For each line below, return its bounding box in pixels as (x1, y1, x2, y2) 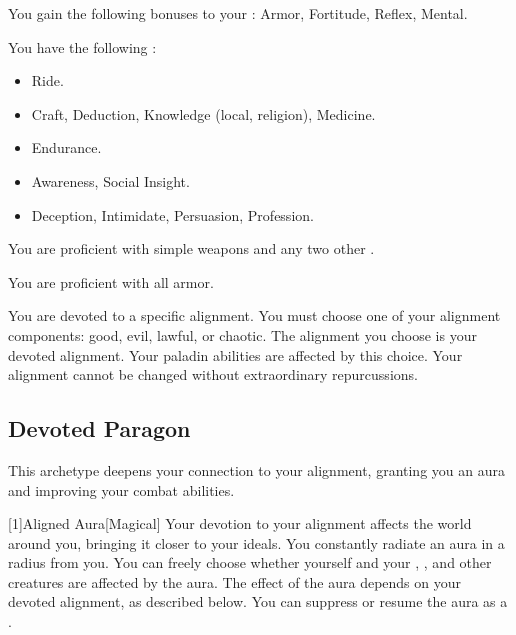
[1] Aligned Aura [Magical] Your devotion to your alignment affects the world (8, 513, 472, 534)
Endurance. (31, 137, 102, 158)
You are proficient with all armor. (8, 271, 214, 292)
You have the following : (8, 36, 157, 57)
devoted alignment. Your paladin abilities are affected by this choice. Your (8, 344, 463, 365)
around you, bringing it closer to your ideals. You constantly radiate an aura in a (8, 532, 505, 553)
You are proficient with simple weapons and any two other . (8, 238, 375, 259)
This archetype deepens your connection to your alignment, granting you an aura (8, 459, 505, 480)
